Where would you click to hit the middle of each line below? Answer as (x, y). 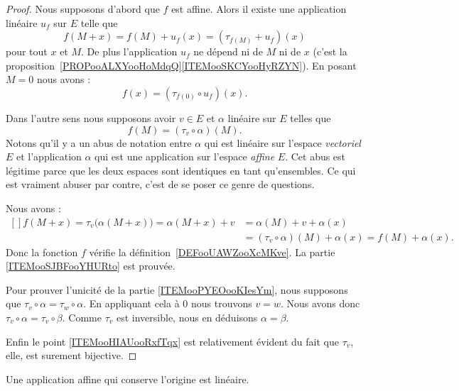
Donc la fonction (42, 252)
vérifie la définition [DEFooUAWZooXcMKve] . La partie (212, 252)
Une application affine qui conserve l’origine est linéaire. (128, 379)
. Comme (82, 317)
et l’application (49, 156)
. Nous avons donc (320, 303)
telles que (310, 117)
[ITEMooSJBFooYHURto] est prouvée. (91, 266)
